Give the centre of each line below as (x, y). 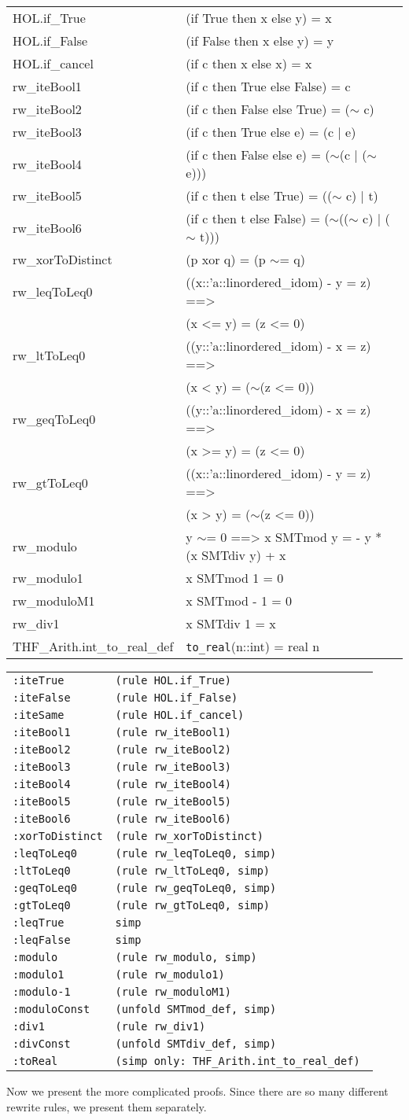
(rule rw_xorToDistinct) (189, 836)
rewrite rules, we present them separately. (107, 1106)
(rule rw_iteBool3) (173, 767)
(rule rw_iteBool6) (173, 819)
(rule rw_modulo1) (170, 974)
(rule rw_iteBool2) (173, 750)
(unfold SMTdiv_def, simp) (196, 1044)
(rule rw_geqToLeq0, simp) (196, 888)
